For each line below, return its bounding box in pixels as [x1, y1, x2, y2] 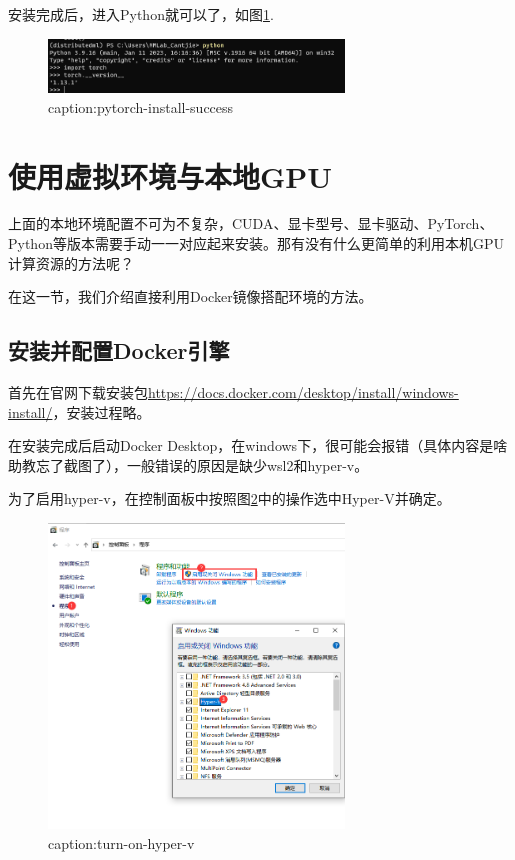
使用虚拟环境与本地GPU [8, 155, 333, 196]
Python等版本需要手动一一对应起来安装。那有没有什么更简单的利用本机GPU [8, 233, 504, 254]
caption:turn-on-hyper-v [48, 832, 195, 853]
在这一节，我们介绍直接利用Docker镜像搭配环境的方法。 [8, 286, 373, 307]
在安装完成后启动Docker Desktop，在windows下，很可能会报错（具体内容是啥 [8, 435, 508, 456]
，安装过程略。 [52, 401, 151, 422]
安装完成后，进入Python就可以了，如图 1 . [8, 4, 274, 24]
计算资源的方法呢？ [8, 252, 134, 273]
